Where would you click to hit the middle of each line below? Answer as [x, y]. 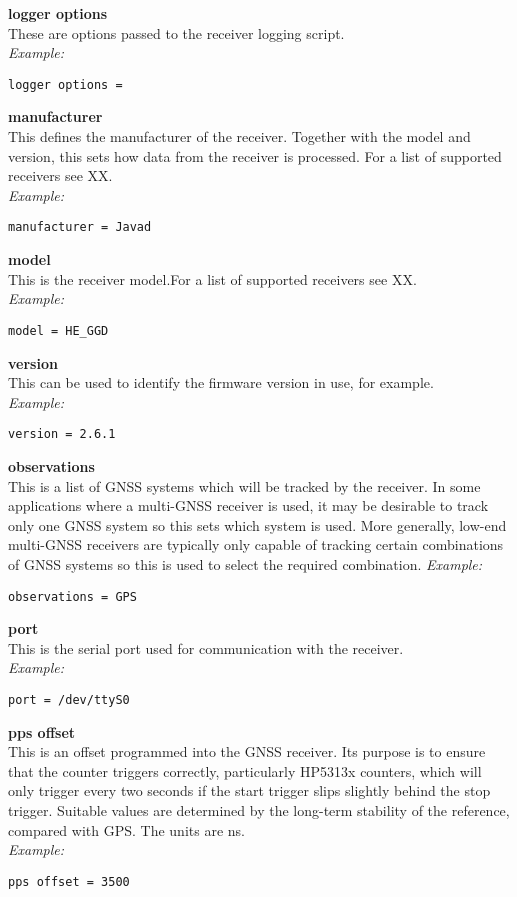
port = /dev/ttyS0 [69, 699]
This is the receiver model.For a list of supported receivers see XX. [212, 278]
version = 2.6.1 [62, 434]
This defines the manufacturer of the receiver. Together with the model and [239, 136]
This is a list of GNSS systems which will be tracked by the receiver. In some [244, 485]
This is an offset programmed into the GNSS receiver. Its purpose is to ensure [247, 751]
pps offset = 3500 [69, 881]
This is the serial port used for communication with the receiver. [206, 647]
